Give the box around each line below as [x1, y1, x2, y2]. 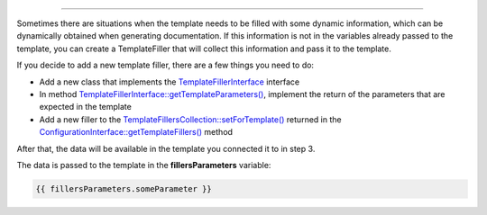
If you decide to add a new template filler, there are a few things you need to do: [16, 59, 315, 71]
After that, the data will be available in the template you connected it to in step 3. [16, 143, 316, 154]
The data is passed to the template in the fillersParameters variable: [16, 159, 271, 170]
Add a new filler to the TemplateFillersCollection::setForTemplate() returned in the [39, 113, 342, 125]
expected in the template [39, 102, 133, 112]
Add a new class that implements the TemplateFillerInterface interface [39, 76, 300, 87]
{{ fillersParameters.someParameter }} [35, 184, 212, 193]
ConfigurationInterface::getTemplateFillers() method [39, 127, 234, 138]
